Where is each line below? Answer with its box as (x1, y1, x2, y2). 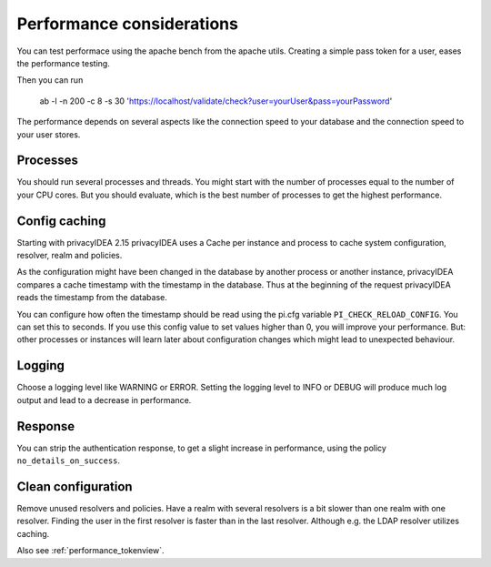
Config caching (16, 213, 106, 228)
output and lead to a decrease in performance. (16, 394, 192, 405)
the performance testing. (16, 57, 111, 68)
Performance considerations (16, 14, 238, 34)
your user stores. (16, 128, 81, 140)
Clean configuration (16, 479, 133, 494)
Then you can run (16, 75, 84, 86)
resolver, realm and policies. (16, 250, 123, 261)
